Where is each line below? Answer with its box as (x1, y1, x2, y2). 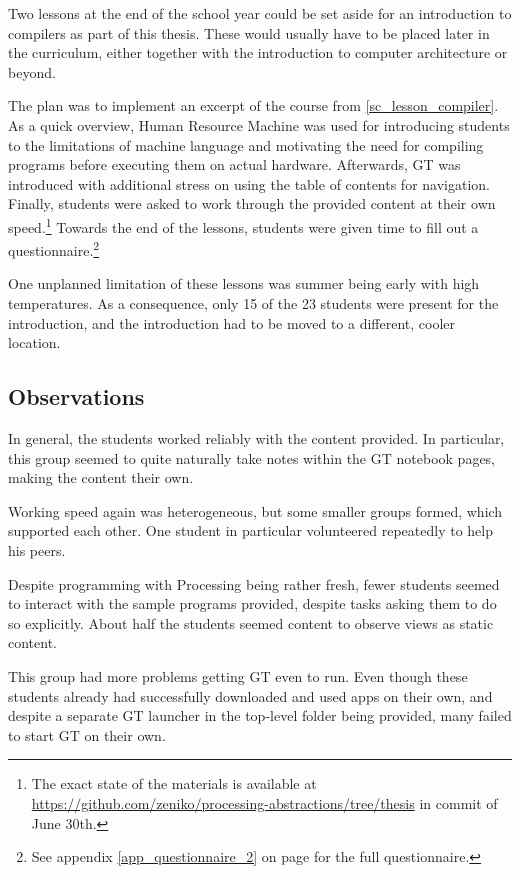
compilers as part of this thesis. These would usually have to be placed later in (8, 22, 490, 43)
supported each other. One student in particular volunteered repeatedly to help (8, 520, 493, 541)
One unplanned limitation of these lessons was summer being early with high (8, 273, 480, 294)
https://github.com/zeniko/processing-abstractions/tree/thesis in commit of (31, 792, 498, 813)
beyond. (8, 61, 56, 82)
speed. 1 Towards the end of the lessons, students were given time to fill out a (8, 213, 479, 237)
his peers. (8, 539, 66, 560)
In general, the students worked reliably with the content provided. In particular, (8, 428, 505, 449)
